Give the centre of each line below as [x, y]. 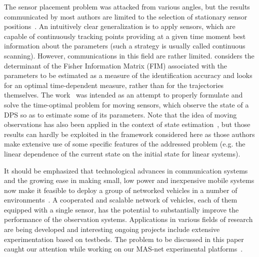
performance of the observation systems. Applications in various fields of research [128, 219]
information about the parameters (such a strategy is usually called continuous [125, 46]
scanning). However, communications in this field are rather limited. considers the [129, 55]
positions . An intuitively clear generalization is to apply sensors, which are [120, 26]
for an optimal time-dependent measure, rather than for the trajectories [114, 85]
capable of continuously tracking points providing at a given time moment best [125, 36]
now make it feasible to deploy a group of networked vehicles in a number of [121, 190]
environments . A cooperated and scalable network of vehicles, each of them [121, 200]
